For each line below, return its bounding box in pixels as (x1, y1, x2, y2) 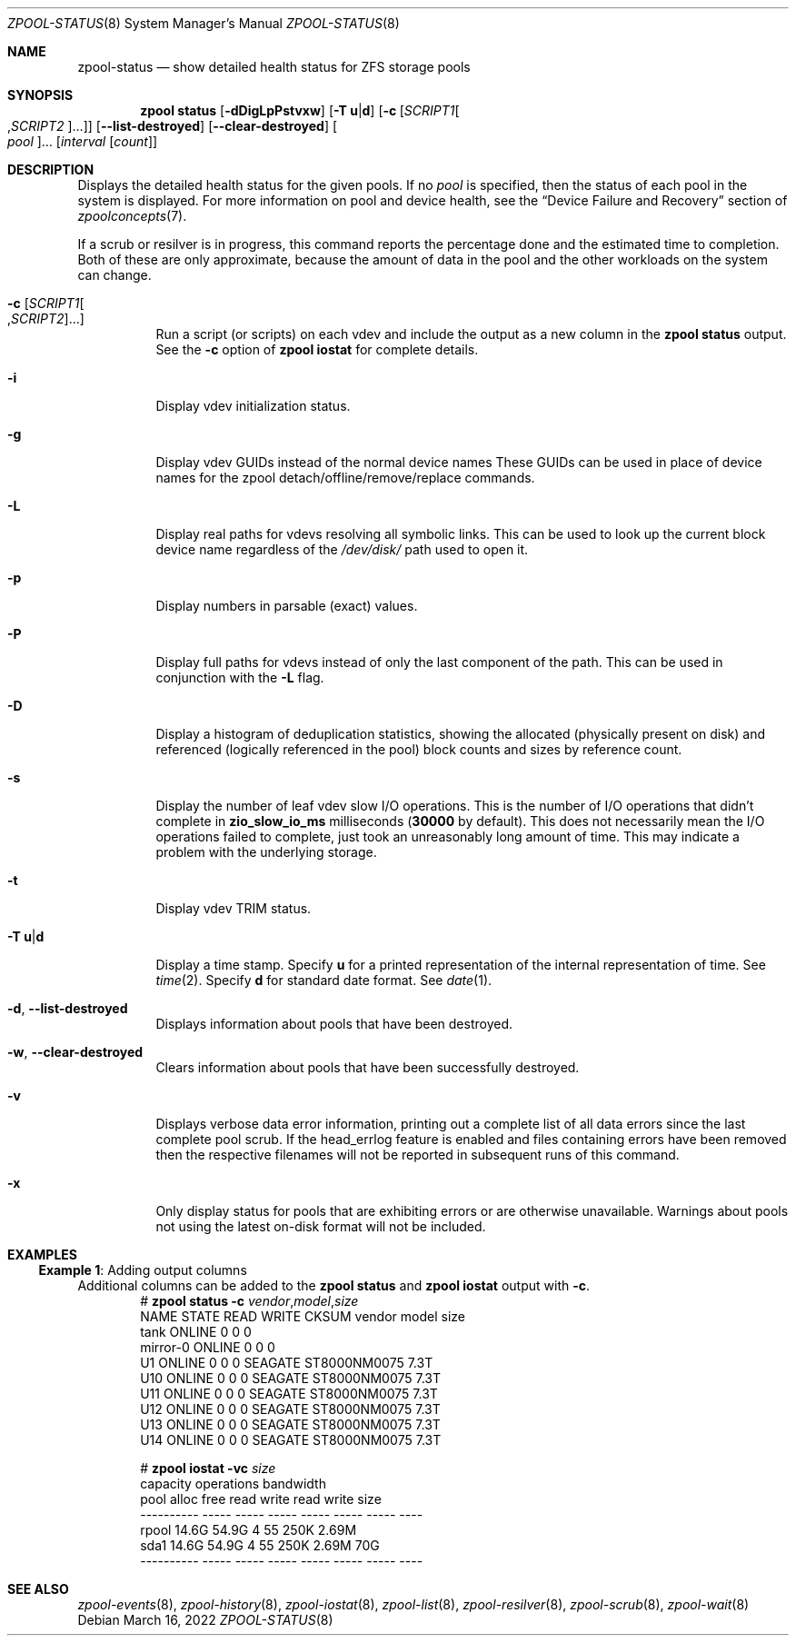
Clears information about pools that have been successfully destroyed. (155, 1060, 580, 1075)
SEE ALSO (7, 1581, 69, 1597)
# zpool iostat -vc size (140, 1460, 276, 1476)
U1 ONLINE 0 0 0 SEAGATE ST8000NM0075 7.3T (140, 1355, 433, 1370)
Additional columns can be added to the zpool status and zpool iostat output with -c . (77, 1278, 591, 1293)
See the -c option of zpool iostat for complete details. (155, 342, 479, 357)
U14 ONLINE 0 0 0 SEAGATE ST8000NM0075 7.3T (140, 1432, 442, 1448)
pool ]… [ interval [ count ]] (7, 134, 158, 149)
